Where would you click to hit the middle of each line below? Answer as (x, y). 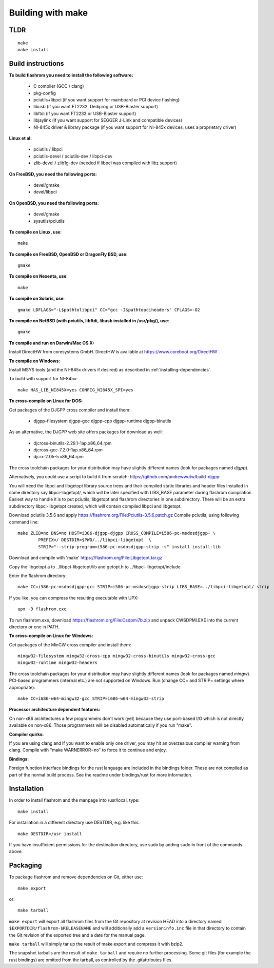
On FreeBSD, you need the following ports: (53, 174)
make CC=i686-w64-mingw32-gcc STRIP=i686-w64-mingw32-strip (91, 699)
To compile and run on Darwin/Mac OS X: (52, 343)
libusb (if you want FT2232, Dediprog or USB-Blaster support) (96, 107)
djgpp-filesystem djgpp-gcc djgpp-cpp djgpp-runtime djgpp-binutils (102, 421)
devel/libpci (45, 192)
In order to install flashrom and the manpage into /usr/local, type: (74, 800)
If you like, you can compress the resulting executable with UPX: (74, 598)
